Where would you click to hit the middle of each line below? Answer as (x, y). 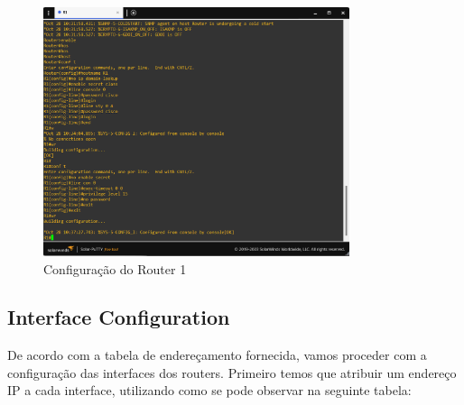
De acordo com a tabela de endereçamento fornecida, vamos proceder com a (217, 355)
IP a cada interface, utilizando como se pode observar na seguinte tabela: (209, 390)
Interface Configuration (119, 317)
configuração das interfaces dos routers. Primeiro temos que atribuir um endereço (232, 372)
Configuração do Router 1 (115, 268)
